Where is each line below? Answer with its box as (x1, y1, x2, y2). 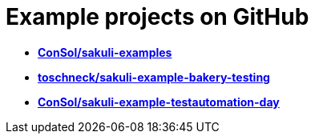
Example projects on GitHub (6, 3, 309, 30)
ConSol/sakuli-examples (38, 45, 172, 59)
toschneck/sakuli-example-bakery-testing (38, 70, 270, 84)
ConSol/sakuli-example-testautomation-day (38, 94, 280, 109)
